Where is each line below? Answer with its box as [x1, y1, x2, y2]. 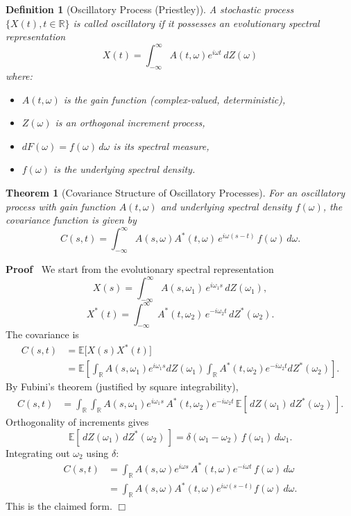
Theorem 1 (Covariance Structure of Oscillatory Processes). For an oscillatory [6, 185, 345, 200]
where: [6, 69, 33, 83]
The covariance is [6, 327, 79, 342]
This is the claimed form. [6, 498, 112, 513]
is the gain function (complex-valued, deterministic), [63, 92, 286, 106]
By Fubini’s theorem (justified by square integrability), [6, 379, 239, 394]
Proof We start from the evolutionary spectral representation [6, 262, 274, 276]
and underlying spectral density [160, 199, 292, 213]
